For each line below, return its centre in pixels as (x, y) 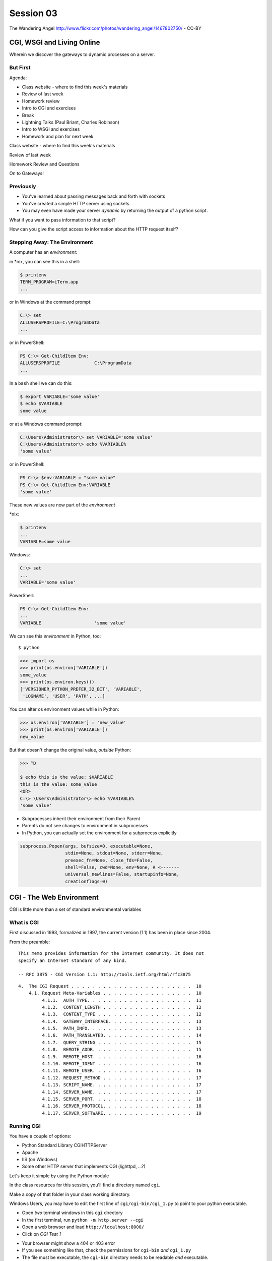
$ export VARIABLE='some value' (60, 396)
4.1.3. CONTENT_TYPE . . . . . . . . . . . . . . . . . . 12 (122, 1014)
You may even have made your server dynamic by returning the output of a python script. (115, 211)
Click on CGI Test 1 (42, 1234)
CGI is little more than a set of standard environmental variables (75, 909)
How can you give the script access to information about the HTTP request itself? (94, 229)
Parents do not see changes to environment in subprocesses (85, 826)
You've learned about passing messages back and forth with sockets (94, 196)
